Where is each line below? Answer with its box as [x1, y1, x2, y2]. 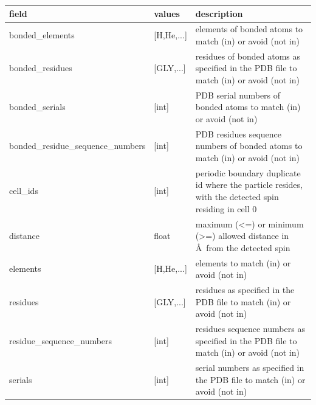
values [154, 7, 180, 19]
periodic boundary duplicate [195, 166, 301, 179]
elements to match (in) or [195, 256, 291, 269]
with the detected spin [195, 190, 279, 203]
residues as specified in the [195, 283, 295, 296]
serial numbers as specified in [195, 361, 304, 374]
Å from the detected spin [195, 241, 290, 254]
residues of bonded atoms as [195, 49, 301, 62]
